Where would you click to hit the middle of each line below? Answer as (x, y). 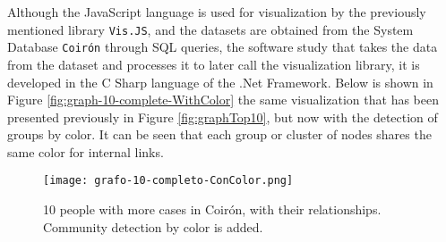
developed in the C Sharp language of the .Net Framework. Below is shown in (220, 82)
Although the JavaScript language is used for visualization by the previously (217, 12)
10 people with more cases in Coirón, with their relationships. (212, 209)
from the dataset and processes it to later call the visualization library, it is (214, 64)
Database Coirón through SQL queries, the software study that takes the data (223, 47)
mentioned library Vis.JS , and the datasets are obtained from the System (210, 29)
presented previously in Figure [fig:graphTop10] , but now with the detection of (223, 117)
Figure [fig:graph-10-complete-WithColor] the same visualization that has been (223, 100)
